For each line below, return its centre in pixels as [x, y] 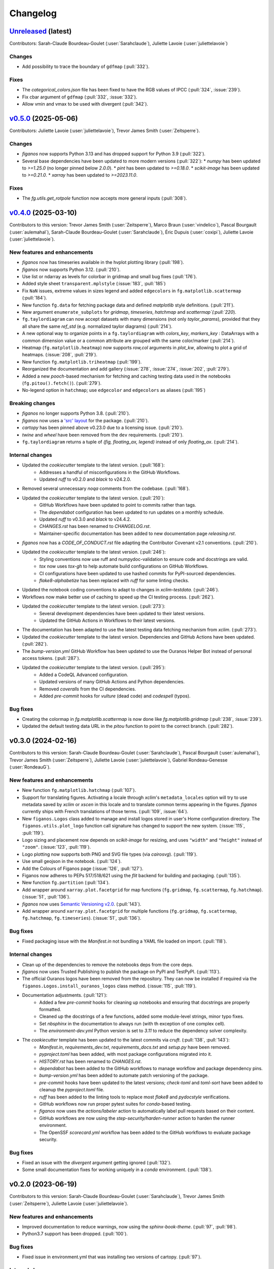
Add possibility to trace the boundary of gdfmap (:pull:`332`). [86, 66]
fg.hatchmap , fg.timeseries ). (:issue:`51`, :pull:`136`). [82, 918]
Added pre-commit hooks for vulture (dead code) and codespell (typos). [115, 696]
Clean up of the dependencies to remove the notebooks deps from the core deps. [108, 964]
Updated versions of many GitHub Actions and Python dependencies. [112, 682]
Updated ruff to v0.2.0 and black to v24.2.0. [85, 479]
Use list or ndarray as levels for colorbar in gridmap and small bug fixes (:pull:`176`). [110, 277]
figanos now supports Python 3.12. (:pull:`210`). [71, 270]
